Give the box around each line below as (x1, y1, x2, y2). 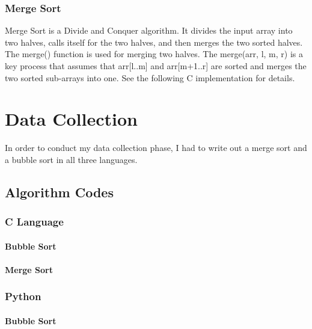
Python (5, 289, 41, 304)
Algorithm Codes (5, 182, 114, 201)
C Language (5, 214, 64, 229)
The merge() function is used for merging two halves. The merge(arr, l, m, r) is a (5, 48, 303, 60)
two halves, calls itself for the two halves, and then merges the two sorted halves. (5, 35, 303, 48)
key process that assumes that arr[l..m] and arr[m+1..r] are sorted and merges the (5, 60, 307, 72)
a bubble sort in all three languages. (5, 153, 138, 165)
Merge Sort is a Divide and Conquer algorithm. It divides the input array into (5, 24, 293, 37)
